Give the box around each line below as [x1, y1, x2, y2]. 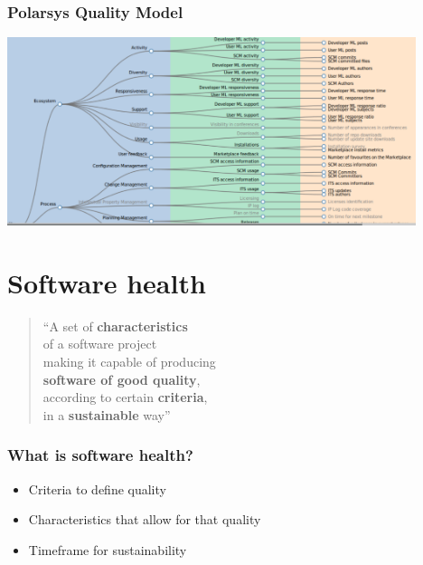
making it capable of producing [42, 351, 216, 370]
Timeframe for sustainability [28, 540, 187, 559]
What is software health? [7, 444, 193, 466]
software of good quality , [42, 369, 201, 388]
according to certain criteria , [42, 388, 208, 407]
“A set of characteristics [42, 316, 188, 335]
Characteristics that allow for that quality [28, 510, 261, 529]
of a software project [42, 334, 157, 353]
